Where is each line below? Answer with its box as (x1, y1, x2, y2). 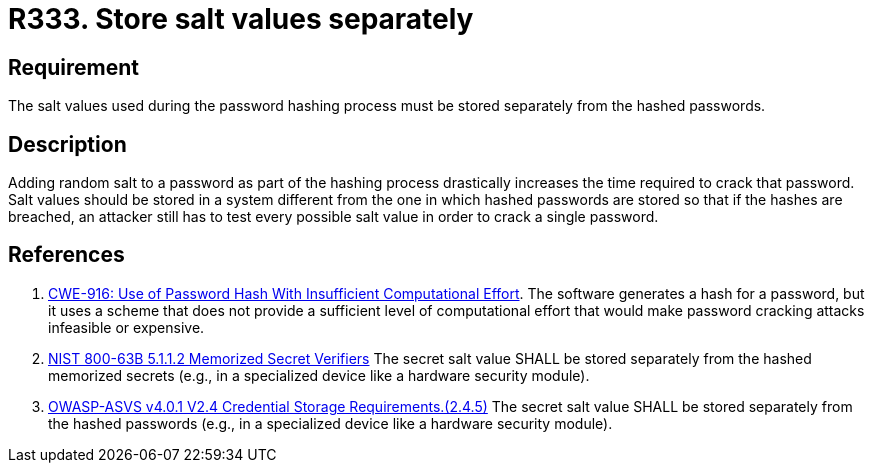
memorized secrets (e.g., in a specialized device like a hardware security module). (48, 366, 590, 384)
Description (8, 131, 127, 157)
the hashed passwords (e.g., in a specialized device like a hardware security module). (48, 414, 613, 432)
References (8, 242, 125, 268)
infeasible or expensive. (48, 318, 205, 336)
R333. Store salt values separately (8, 2, 474, 36)
